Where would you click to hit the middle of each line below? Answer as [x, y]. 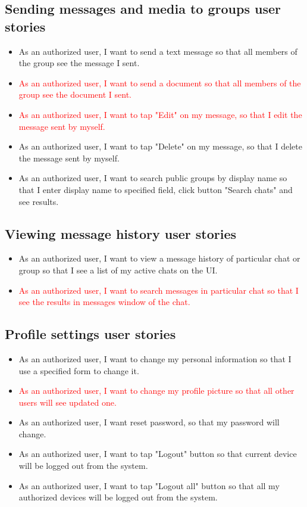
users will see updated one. [68, 402]
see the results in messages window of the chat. [104, 302]
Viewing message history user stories [121, 233]
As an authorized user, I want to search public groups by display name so [153, 178]
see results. [39, 201]
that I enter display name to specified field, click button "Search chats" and [156, 189]
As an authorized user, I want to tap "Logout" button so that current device [158, 454]
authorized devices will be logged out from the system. [118, 497]
